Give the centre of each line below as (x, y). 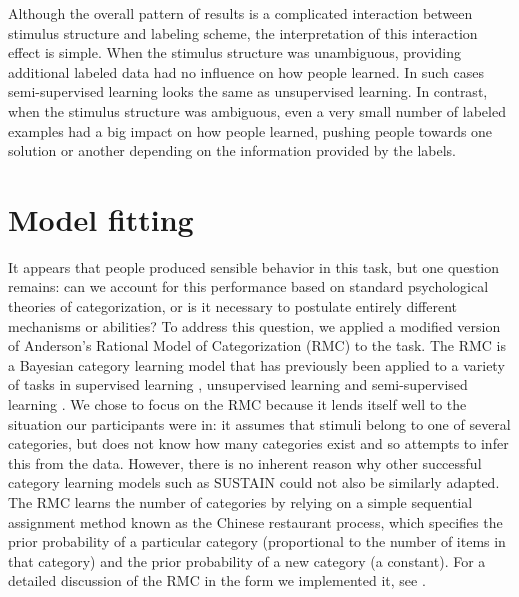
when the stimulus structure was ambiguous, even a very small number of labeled (257, 110)
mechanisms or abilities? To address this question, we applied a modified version (254, 325)
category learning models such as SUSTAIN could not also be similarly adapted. (254, 482)
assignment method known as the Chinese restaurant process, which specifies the (255, 521)
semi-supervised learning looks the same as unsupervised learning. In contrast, (248, 91)
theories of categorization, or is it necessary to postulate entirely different (232, 306)
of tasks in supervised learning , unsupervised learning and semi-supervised (238, 384)
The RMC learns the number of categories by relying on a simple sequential (240, 502)
